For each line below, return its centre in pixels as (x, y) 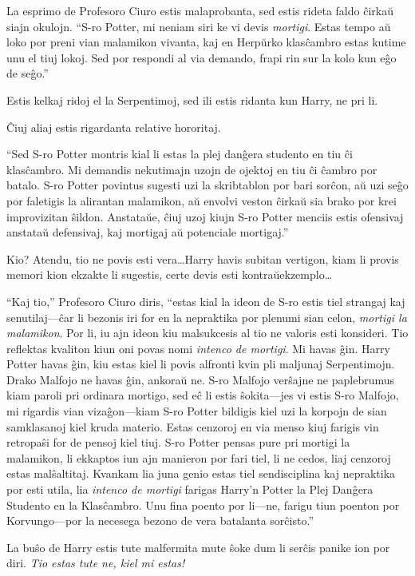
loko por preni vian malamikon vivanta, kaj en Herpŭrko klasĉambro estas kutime (206, 42)
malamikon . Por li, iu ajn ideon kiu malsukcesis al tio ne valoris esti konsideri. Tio (207, 333)
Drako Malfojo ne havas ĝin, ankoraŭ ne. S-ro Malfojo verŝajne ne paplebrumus (201, 379)
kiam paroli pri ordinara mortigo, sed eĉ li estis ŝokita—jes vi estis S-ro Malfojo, (203, 395)
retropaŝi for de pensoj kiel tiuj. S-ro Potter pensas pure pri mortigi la (178, 442)
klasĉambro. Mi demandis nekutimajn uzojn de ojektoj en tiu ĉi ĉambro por (192, 169)
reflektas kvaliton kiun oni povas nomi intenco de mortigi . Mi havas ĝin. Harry (198, 348)
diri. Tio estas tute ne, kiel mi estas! (96, 563)
